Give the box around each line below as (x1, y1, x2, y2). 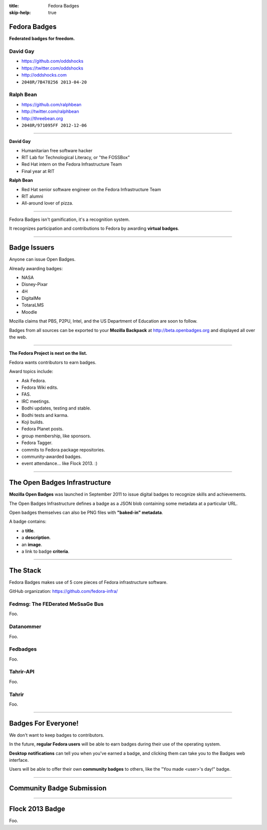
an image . (21, 541, 43, 547)
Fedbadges (9, 646, 37, 653)
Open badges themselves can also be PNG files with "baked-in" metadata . (9, 509, 163, 515)
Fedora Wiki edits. (21, 384, 59, 390)
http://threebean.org (21, 115, 63, 121)
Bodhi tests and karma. (21, 412, 69, 418)
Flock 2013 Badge (9, 805, 65, 813)
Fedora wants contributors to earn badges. (9, 359, 96, 365)
